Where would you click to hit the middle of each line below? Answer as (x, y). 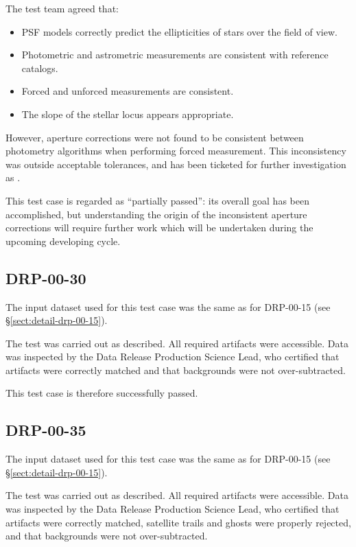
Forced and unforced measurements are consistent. (128, 91)
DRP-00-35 (46, 430)
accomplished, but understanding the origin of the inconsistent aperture (156, 214)
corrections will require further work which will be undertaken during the (159, 228)
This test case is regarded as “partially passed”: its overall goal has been (157, 200)
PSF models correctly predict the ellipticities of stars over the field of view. (179, 31)
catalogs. (40, 68)
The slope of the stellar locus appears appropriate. (128, 114)
